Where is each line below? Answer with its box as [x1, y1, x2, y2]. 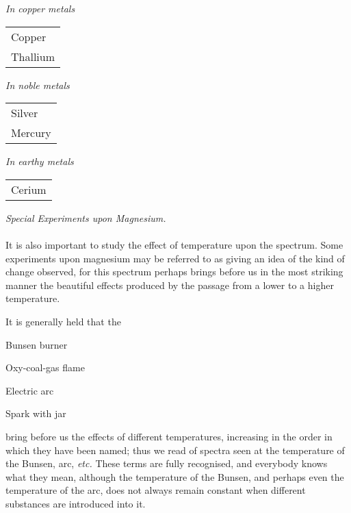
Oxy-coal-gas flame [5, 360, 85, 375]
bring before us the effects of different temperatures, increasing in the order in [5, 429, 333, 443]
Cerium [11, 181, 47, 197]
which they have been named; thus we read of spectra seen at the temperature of [5, 442, 345, 457]
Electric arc [5, 383, 54, 397]
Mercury [11, 125, 51, 141]
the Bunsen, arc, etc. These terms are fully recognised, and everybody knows [5, 456, 328, 471]
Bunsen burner [5, 337, 68, 351]
